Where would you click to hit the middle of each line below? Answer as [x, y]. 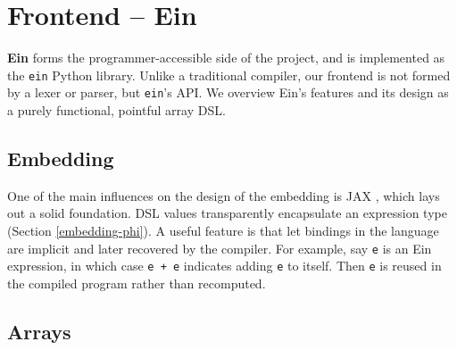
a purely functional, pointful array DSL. [116, 110]
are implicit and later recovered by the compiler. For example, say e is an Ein [220, 248]
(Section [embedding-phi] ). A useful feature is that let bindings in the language [223, 231]
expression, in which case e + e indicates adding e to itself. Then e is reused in [224, 266]
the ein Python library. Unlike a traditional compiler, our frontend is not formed [229, 75]
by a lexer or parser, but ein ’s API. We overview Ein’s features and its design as [228, 92]
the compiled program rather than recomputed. [137, 283]
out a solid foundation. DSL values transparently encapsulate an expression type [227, 213]
